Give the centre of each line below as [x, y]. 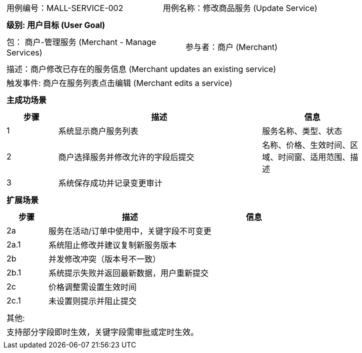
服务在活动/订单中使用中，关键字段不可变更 [130, 231]
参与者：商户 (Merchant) [232, 47]
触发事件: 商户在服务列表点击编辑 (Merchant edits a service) [119, 83]
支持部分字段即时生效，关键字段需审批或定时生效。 [103, 332]
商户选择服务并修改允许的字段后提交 [126, 157]
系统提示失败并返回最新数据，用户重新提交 [128, 273]
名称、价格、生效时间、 [306, 145]
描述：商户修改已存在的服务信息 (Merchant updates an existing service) [141, 69]
